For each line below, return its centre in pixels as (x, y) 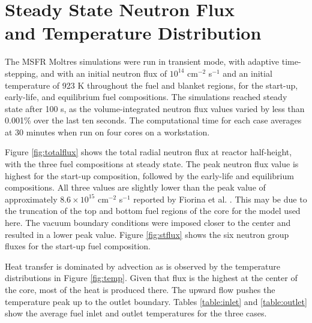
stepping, (22, 73)
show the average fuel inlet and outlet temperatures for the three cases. (136, 313)
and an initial (247, 73)
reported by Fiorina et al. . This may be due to (220, 199)
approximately (31, 199)
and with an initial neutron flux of (104, 73)
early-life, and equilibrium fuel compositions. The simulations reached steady (146, 97)
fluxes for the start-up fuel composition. (78, 246)
